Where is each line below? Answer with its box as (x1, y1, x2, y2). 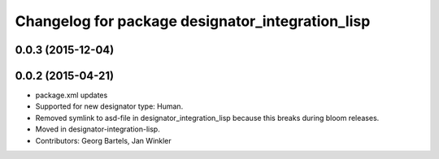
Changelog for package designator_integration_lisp (15, 12, 371, 30)
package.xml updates (35, 90, 108, 101)
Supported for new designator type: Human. (35, 101, 184, 111)
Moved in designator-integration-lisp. (35, 124, 160, 134)
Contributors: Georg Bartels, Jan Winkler (35, 135, 172, 145)
